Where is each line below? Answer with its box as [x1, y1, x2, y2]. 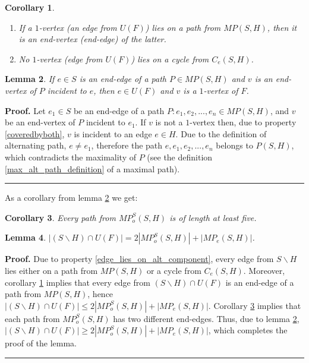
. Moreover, [243, 264, 285, 276]
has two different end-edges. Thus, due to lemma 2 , [113, 312, 299, 324]
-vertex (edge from [36, 52, 103, 65]
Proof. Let [5, 104, 46, 116]
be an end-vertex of [5, 116, 75, 128]
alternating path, [5, 139, 67, 151]
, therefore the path [91, 139, 163, 151]
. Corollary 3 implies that [208, 299, 301, 311]
